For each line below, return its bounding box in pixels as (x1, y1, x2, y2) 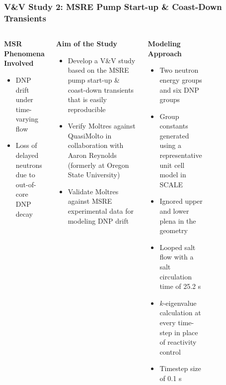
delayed (15, 150, 39, 160)
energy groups (159, 74, 202, 85)
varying (15, 114, 38, 124)
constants (159, 121, 188, 131)
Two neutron (159, 65, 199, 75)
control (159, 346, 181, 357)
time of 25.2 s (159, 281, 201, 291)
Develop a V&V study (68, 55, 136, 65)
